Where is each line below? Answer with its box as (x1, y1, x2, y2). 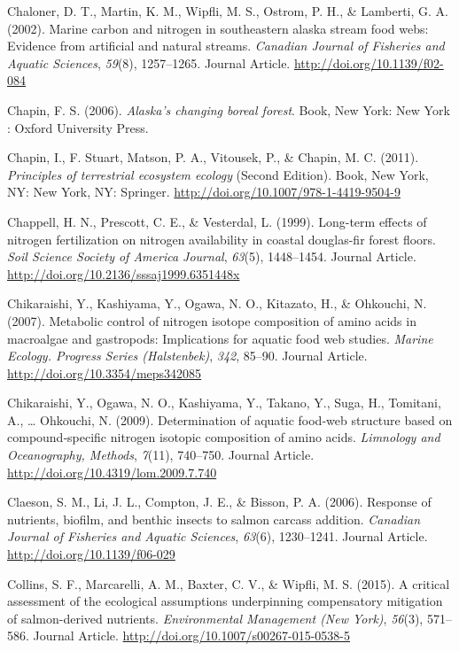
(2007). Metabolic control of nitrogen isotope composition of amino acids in (7, 311, 416, 329)
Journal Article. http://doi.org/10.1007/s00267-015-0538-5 (33, 626, 350, 645)
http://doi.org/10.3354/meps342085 (7, 363, 202, 382)
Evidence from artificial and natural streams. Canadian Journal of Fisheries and (7, 36, 445, 55)
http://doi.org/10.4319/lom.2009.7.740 (7, 462, 217, 481)
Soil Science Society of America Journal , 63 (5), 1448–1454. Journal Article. (7, 247, 416, 266)
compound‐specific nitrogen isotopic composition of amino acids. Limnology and (7, 428, 440, 446)
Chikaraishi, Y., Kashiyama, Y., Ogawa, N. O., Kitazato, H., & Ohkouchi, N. (7, 294, 427, 313)
